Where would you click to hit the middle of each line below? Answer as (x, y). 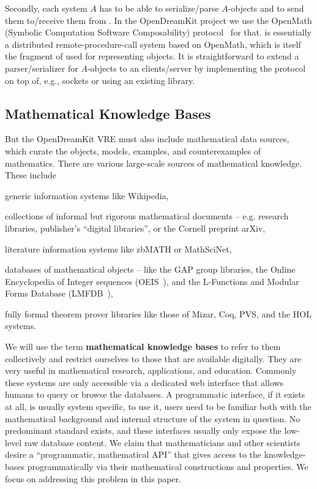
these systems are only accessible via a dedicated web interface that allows (144, 382)
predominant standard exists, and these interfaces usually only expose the (143, 430)
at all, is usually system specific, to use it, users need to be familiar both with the (158, 407)
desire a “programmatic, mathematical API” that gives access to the (133, 454)
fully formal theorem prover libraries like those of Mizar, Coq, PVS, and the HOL (158, 313)
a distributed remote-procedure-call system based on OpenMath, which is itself (153, 44)
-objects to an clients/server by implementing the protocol (196, 68)
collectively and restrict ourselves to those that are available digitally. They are (153, 358)
